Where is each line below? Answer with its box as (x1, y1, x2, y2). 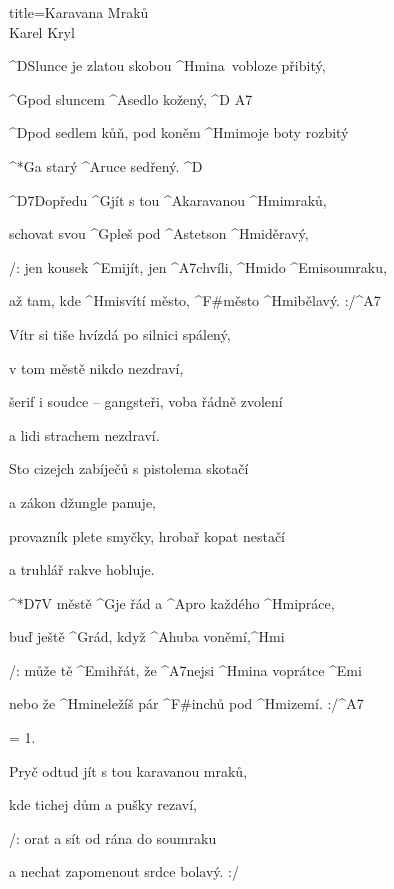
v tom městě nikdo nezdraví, (9, 357, 184, 378)
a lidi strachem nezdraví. (9, 424, 160, 445)
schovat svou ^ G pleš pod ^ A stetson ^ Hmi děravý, (9, 223, 309, 244)
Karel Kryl (9, 21, 75, 42)
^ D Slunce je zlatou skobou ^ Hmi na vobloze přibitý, (9, 55, 326, 76)
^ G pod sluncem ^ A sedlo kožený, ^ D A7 (9, 88, 253, 109)
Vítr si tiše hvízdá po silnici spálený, (9, 323, 231, 344)
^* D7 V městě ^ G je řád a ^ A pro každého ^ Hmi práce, (9, 592, 335, 613)
